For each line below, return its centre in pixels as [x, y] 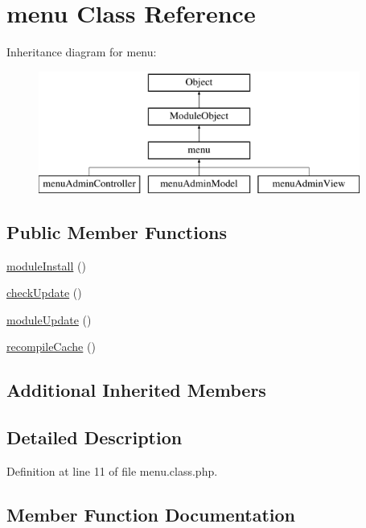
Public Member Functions [117, 231]
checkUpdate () [44, 293]
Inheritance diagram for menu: [82, 52]
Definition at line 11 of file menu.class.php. [112, 471]
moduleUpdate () [49, 319]
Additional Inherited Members [136, 390]
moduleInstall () [46, 265]
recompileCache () [51, 346]
